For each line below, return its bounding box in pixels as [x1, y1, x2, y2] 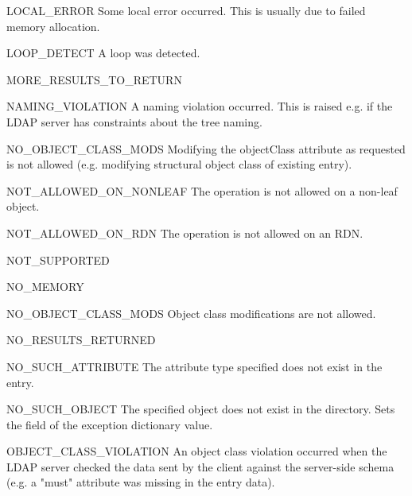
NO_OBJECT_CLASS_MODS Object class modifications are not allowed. [6, 304, 376, 321]
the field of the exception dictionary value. [6, 416, 213, 432]
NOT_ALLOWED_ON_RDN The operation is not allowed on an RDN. [6, 224, 363, 241]
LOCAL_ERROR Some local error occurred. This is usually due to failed [6, 2, 366, 18]
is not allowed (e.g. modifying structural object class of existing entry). [6, 156, 352, 172]
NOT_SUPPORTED [6, 251, 110, 268]
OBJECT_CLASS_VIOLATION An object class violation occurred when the [6, 443, 387, 459]
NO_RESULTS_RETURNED [6, 331, 156, 348]
